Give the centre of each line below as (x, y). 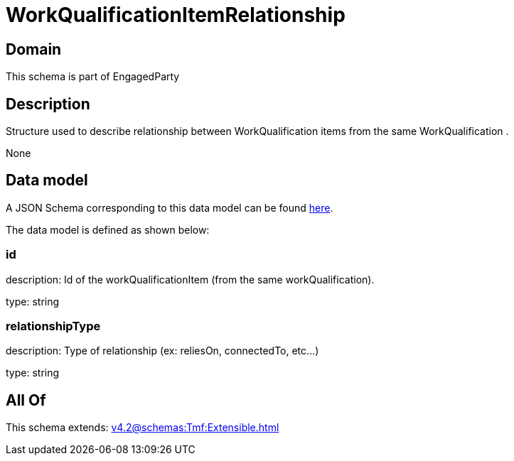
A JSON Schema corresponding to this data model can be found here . (170, 207)
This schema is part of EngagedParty (93, 77)
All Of (26, 400)
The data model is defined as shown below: (108, 229)
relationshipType (53, 326)
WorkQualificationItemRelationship (176, 15)
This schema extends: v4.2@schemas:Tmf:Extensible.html (143, 428)
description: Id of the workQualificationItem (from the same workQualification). (190, 279)
